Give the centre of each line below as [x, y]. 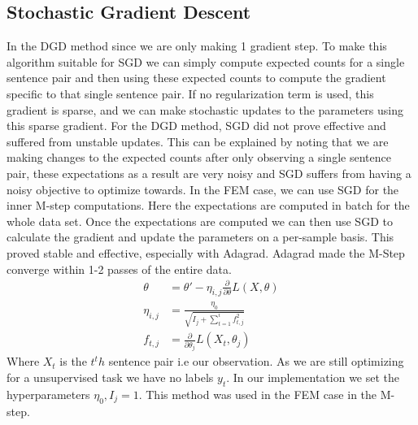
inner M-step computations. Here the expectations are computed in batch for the [208, 205]
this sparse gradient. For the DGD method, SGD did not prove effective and [196, 126]
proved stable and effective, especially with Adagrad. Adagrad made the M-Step [206, 252]
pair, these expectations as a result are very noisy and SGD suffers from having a [209, 173]
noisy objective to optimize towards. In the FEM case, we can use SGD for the [203, 189]
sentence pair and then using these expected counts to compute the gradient [196, 78]
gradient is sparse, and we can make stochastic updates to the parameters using [205, 109]
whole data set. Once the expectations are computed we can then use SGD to [200, 221]
